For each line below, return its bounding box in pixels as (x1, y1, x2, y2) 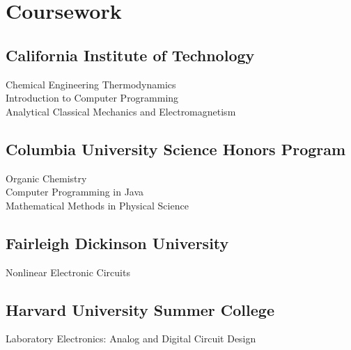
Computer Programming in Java (6, 184, 144, 199)
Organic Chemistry (6, 170, 87, 185)
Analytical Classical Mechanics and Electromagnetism (6, 104, 236, 118)
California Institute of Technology (6, 44, 255, 65)
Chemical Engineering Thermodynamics (6, 77, 176, 91)
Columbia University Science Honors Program (6, 138, 346, 159)
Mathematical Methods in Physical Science (6, 198, 189, 212)
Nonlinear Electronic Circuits (6, 264, 130, 279)
